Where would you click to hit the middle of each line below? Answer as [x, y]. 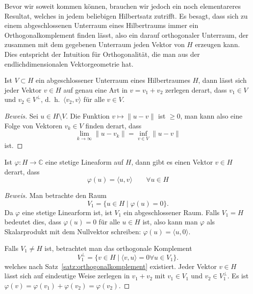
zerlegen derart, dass [196, 89]
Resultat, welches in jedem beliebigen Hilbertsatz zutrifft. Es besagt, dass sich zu [126, 15]
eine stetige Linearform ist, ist [67, 212]
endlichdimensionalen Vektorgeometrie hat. [69, 63]
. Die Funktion [88, 115]
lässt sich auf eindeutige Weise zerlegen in [67, 276]
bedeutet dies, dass [33, 222]
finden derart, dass [114, 125]
